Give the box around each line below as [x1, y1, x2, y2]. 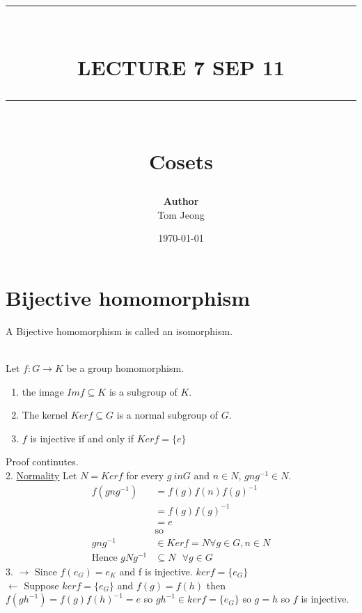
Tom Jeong [157, 207, 205, 222]
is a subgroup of [109, 384, 178, 398]
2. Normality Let [6, 468, 77, 482]
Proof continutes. [6, 454, 79, 469]
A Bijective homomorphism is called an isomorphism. [6, 323, 233, 338]
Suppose [24, 577, 59, 592]
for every [126, 468, 164, 482]
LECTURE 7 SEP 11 [77, 52, 285, 81]
